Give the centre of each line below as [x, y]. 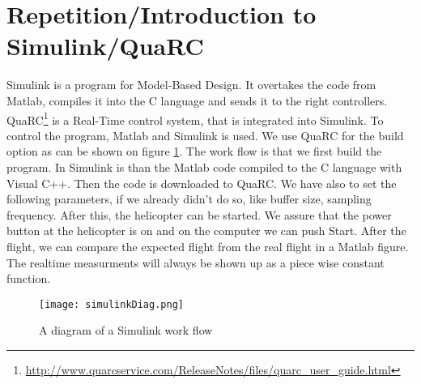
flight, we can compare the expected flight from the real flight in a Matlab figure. [208, 246]
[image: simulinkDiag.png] [111, 304]
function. [29, 278]
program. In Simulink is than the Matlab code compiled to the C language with [204, 166]
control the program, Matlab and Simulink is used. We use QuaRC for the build [205, 135]
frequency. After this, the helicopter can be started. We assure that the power [199, 214]
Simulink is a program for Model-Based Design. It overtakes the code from [191, 85]
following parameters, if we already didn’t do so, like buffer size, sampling [189, 199]
